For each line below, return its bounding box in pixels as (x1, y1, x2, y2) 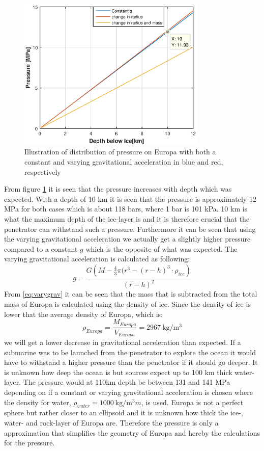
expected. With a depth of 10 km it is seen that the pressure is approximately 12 (4, 193, 256, 204)
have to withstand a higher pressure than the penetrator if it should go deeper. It (4, 357, 258, 367)
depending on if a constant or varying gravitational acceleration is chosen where (4, 387, 253, 397)
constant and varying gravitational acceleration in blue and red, (24, 156, 223, 167)
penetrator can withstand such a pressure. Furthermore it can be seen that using (4, 223, 256, 234)
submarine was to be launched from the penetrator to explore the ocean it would (4, 347, 256, 357)
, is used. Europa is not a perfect (141, 396, 244, 407)
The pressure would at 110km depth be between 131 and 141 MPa (23, 377, 230, 387)
